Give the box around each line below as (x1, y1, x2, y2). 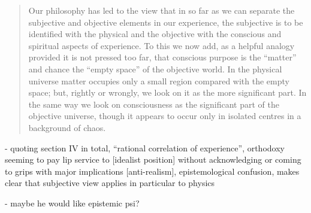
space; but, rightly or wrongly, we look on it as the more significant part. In (28, 86, 307, 99)
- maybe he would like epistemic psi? (5, 196, 140, 209)
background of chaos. (28, 121, 106, 133)
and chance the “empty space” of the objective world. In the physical (28, 62, 282, 75)
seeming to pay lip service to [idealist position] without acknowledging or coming (5, 153, 301, 166)
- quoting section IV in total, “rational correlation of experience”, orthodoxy (5, 141, 285, 154)
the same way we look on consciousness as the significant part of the (28, 98, 279, 110)
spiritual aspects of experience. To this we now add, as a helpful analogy (28, 39, 295, 51)
